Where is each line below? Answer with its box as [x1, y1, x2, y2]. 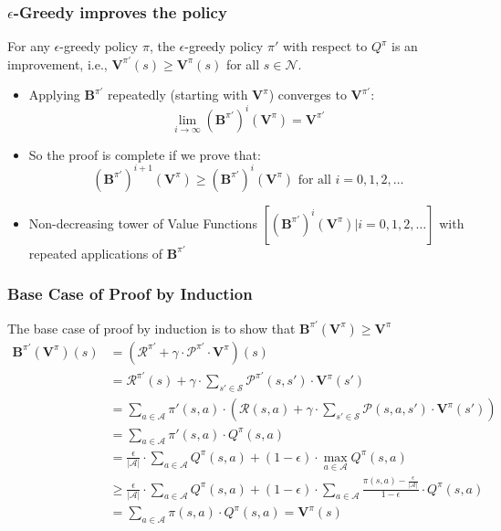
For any [7, 37, 50, 56]
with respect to [282, 37, 368, 56]
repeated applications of [28, 243, 163, 262]
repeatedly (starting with [108, 85, 248, 104]
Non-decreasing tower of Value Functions [28, 213, 257, 232]
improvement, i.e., [7, 54, 108, 73]
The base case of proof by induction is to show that [7, 318, 296, 337]
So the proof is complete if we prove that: [28, 144, 261, 164]
